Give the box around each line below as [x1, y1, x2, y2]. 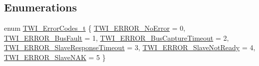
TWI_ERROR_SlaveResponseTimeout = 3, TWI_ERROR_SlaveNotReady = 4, [4, 42, 256, 53]
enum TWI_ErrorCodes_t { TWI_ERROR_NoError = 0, [4, 23, 186, 33]
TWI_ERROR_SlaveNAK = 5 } [4, 52, 106, 62]
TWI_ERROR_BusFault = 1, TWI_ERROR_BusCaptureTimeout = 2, [4, 32, 229, 43]
